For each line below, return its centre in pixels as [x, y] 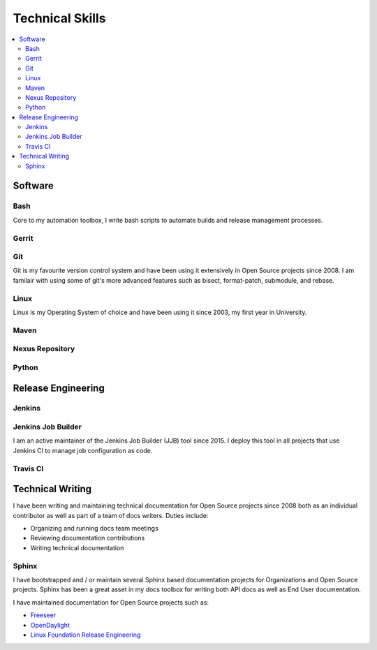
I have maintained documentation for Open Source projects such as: [111, 602]
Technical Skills [59, 18]
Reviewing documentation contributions [88, 538]
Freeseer [43, 615]
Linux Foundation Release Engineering [86, 635]
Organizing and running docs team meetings [94, 529]
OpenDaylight [50, 625]
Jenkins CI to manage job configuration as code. [83, 450]
